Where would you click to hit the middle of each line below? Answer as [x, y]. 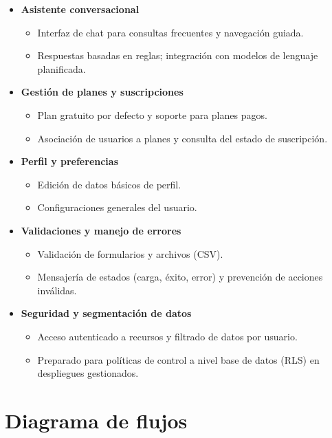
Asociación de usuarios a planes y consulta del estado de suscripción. [182, 138]
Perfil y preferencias [70, 161]
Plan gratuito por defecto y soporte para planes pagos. [152, 114]
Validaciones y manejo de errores [101, 230]
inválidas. [57, 290]
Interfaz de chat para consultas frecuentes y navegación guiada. [170, 32]
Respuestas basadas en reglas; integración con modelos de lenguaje [178, 55]
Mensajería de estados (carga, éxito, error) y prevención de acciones [180, 277]
